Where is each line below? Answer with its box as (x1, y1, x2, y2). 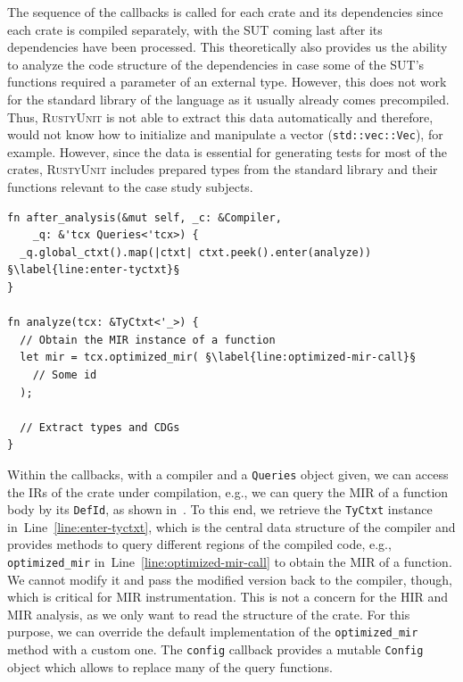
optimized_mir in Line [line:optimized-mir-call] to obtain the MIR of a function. (7, 553, 452, 570)
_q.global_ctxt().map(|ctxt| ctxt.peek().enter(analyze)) (20, 245, 372, 259)
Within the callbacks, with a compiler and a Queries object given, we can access (7, 464, 449, 483)
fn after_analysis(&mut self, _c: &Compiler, (7, 211, 282, 224)
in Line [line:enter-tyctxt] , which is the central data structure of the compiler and (7, 517, 456, 536)
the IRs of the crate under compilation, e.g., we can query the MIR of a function (7, 482, 449, 501)
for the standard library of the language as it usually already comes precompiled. (7, 89, 450, 108)
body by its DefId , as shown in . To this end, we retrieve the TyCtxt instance (7, 500, 433, 519)
